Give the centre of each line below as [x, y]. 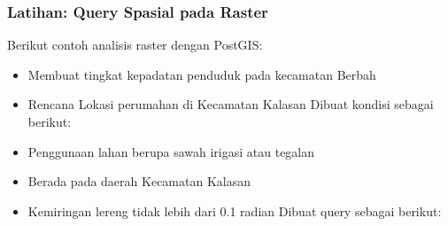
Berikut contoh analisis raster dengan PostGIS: [135, 45]
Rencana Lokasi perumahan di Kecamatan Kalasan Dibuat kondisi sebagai [231, 104]
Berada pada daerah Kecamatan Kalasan [139, 181]
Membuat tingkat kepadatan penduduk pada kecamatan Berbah [202, 74]
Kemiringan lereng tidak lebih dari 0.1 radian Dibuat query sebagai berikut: [235, 210]
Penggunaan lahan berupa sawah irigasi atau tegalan [171, 151]
